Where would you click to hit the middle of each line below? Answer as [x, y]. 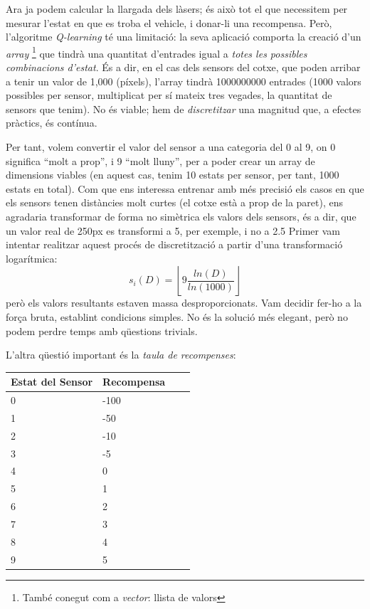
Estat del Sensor [52, 382]
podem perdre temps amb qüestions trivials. [102, 330]
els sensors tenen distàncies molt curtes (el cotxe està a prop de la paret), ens [175, 202]
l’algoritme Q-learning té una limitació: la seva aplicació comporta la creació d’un [184, 37]
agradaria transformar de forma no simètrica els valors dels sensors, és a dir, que [181, 216]
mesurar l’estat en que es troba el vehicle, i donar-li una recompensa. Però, [169, 22]
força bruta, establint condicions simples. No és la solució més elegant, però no [177, 316]
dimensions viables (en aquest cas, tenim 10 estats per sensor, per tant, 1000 [173, 175]
